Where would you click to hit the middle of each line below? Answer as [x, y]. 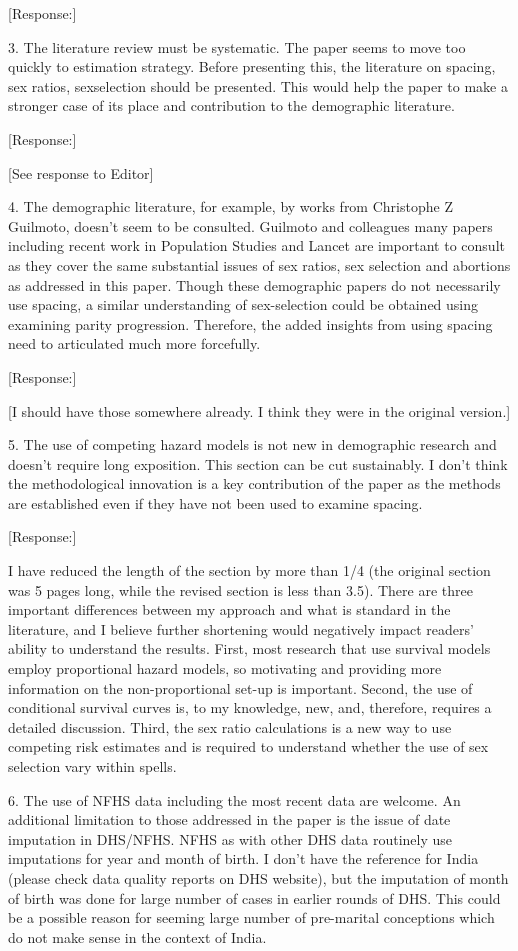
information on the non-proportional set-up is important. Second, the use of [240, 687]
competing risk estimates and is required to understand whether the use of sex [248, 746]
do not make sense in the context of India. [137, 936]
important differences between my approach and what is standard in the [229, 609]
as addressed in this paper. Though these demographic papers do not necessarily [254, 284]
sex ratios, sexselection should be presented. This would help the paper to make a [258, 85]
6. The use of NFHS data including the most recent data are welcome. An [234, 799]
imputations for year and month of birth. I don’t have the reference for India [243, 858]
